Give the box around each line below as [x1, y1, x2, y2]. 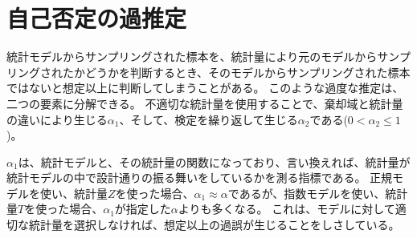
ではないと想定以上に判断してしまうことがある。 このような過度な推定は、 [6, 79, 404, 96]
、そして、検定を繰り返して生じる [119, 111, 298, 127]
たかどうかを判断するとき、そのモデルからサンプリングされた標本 [62, 63, 411, 80]
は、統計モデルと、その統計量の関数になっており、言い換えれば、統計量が [18, 153, 411, 170]
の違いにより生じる [6, 111, 108, 127]
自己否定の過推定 [6, 2, 187, 34]
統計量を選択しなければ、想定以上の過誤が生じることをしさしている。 [28, 216, 400, 233]
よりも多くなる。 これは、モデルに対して [178, 200, 395, 217]
